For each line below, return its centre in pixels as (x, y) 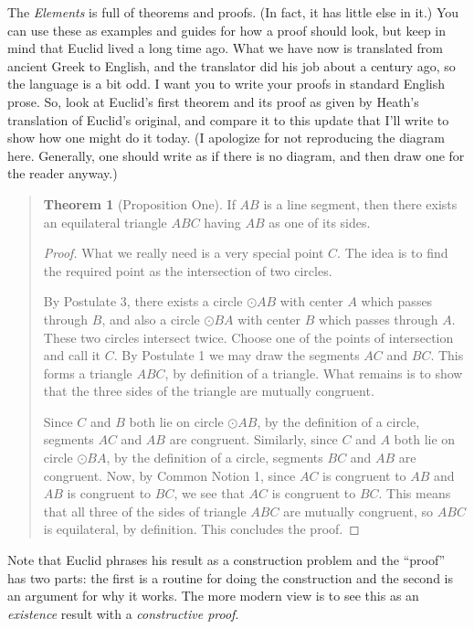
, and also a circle (151, 319)
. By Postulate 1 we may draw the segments (237, 355)
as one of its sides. (320, 222)
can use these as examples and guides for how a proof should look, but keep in (227, 30)
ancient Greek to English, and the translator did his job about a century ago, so (232, 65)
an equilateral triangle (105, 222)
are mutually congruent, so (358, 511)
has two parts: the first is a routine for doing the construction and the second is (231, 577)
